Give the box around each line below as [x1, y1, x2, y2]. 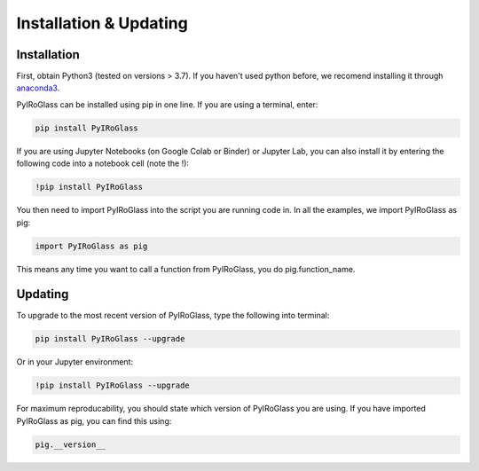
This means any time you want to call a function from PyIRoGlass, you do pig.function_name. [16, 263, 356, 274]
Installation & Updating [16, 13, 188, 33]
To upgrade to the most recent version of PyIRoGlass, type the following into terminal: [16, 310, 330, 321]
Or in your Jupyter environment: [16, 357, 133, 367]
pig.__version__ [35, 439, 106, 450]
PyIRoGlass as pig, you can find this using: [16, 415, 172, 426]
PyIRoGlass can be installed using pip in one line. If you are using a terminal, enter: [16, 98, 318, 110]
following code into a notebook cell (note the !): [16, 158, 190, 169]
